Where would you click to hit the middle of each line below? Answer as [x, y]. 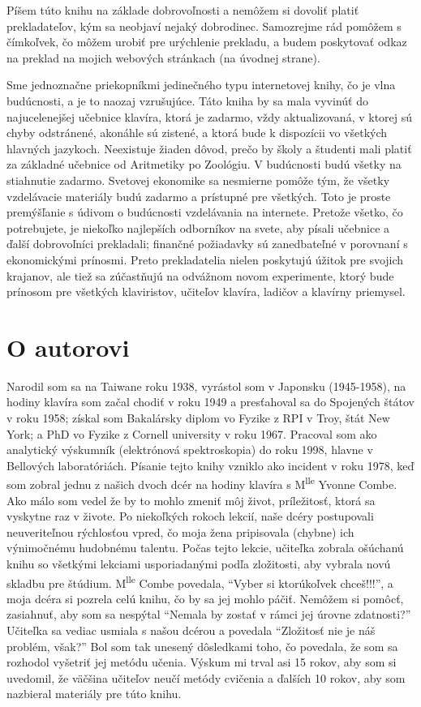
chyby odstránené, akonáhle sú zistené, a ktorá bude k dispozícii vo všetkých [197, 133]
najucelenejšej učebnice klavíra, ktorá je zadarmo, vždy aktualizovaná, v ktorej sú [210, 116]
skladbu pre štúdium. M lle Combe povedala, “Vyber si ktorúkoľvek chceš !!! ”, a [200, 581]
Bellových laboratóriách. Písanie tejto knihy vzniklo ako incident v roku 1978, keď [210, 465]
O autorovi [68, 347]
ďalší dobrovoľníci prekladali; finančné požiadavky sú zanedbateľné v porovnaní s [207, 244]
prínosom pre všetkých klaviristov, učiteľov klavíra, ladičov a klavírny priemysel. [206, 291]
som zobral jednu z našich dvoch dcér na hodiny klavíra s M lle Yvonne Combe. [202, 483]
